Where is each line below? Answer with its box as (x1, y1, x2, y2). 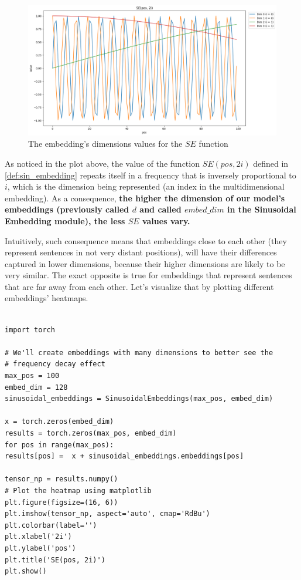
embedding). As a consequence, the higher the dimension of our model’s (5, 191, 285, 204)
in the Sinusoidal (227, 203, 296, 215)
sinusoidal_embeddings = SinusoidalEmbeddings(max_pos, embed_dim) (5, 394, 273, 403)
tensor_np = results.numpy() (5, 475, 118, 484)
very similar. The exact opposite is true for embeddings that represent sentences (5, 269, 292, 281)
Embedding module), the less (5, 214, 125, 227)
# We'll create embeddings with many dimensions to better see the (5, 348, 273, 357)
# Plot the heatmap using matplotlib (5, 486, 152, 495)
